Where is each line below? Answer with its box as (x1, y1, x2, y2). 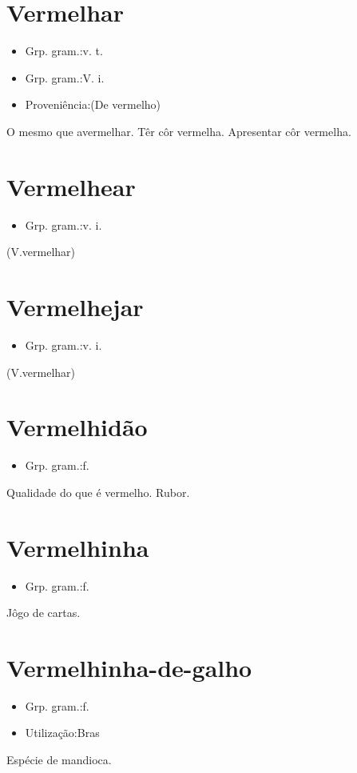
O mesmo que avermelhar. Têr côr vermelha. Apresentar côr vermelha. (6, 122, 351, 139)
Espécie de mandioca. (6, 751, 112, 768)
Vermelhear (6, 170, 136, 202)
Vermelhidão (6, 411, 148, 443)
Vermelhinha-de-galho (6, 651, 252, 683)
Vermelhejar (6, 290, 144, 322)
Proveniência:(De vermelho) (25, 96, 161, 113)
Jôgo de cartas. (6, 604, 81, 621)
